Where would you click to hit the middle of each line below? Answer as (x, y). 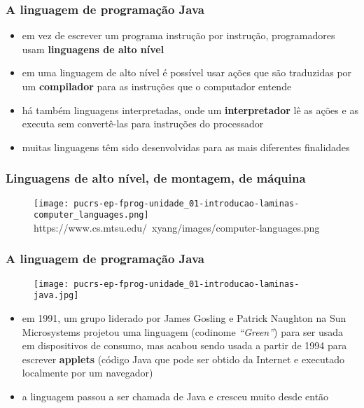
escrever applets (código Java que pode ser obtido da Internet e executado (183, 359)
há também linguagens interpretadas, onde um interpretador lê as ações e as (190, 110)
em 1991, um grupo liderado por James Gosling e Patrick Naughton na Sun (184, 318)
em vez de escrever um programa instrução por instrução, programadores (178, 35)
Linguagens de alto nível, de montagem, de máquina (156, 178)
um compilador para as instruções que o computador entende (157, 86)
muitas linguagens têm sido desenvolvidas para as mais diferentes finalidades (186, 147)
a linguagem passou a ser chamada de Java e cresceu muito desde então (175, 396)
